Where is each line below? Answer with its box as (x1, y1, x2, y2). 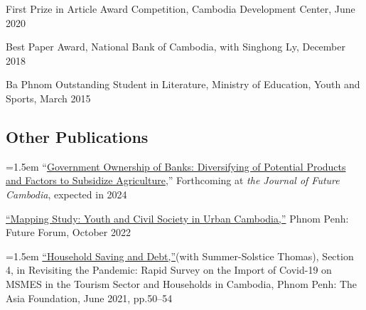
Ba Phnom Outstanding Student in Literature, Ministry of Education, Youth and (6, 77, 360, 92)
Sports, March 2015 (6, 90, 91, 105)
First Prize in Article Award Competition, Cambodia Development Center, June (6, 1, 355, 16)
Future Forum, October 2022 (6, 225, 131, 240)
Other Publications (6, 125, 149, 147)
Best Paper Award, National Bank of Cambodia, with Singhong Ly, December (6, 39, 345, 54)
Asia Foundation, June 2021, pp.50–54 (6, 290, 173, 305)
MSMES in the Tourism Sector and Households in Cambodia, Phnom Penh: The (6, 276, 357, 291)
